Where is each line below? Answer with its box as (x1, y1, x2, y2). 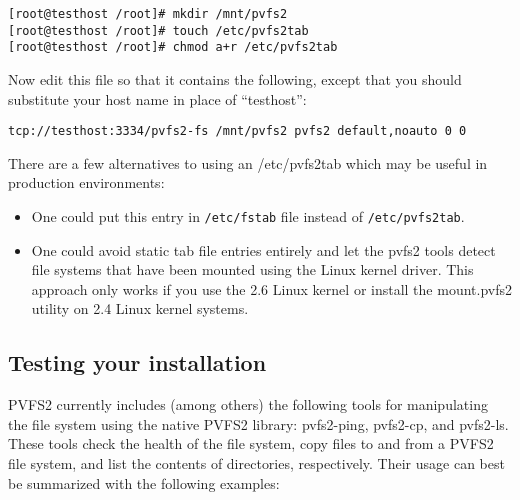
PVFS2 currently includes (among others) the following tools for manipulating (8, 394, 488, 415)
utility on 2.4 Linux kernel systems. (31, 298, 249, 319)
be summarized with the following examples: (8, 472, 280, 493)
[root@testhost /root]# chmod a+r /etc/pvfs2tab (8, 40, 338, 55)
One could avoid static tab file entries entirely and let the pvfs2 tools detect (31, 239, 496, 260)
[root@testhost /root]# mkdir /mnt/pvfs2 (8, 7, 288, 21)
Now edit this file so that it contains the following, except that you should (8, 68, 462, 89)
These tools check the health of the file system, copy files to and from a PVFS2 (8, 433, 494, 454)
